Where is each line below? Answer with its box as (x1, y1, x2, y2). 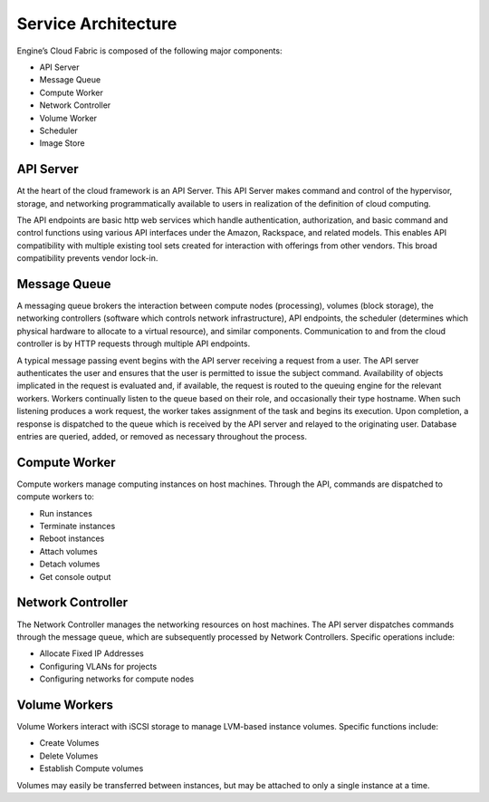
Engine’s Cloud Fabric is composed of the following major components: (16, 45, 283, 56)
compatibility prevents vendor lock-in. (16, 253, 158, 264)
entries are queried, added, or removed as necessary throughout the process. (16, 430, 308, 441)
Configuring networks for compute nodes (39, 673, 195, 684)
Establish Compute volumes (39, 763, 144, 774)
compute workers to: (16, 491, 95, 502)
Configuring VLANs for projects (39, 661, 158, 672)
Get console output (39, 571, 111, 582)
